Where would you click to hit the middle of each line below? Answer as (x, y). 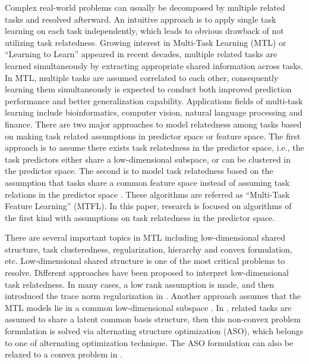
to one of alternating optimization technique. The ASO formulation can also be (149, 342)
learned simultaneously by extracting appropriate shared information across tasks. (154, 65)
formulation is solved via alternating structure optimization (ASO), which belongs (154, 331)
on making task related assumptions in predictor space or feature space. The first (153, 136)
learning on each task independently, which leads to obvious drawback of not (144, 31)
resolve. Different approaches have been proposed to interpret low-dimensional (147, 273)
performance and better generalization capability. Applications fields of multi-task (154, 100)
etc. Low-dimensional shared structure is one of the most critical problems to (145, 261)
